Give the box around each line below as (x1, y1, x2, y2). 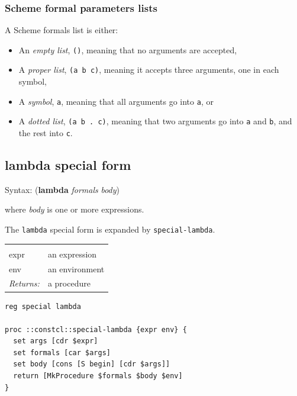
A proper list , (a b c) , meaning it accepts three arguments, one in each (18, 63, 279, 76)
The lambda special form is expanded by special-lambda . (5, 223, 215, 236)
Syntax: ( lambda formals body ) (5, 183, 120, 195)
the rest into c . (18, 127, 73, 139)
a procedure (47, 277, 91, 289)
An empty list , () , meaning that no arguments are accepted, (18, 43, 237, 56)
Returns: (9, 277, 40, 289)
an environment (47, 262, 105, 275)
